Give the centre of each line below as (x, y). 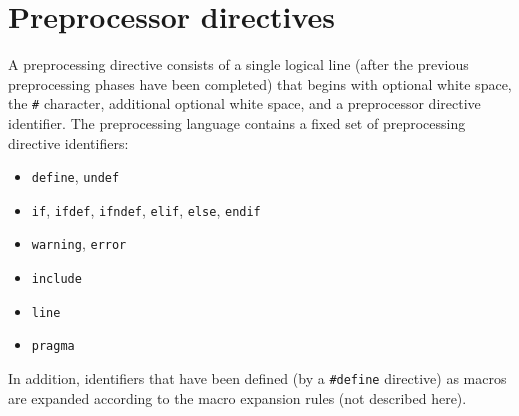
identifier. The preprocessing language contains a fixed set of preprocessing (237, 122)
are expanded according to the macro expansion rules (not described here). (237, 397)
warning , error (79, 243)
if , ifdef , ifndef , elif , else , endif (146, 209)
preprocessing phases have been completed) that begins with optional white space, (260, 83)
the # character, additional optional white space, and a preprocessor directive (244, 103)
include (56, 279)
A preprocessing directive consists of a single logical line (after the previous (238, 64)
